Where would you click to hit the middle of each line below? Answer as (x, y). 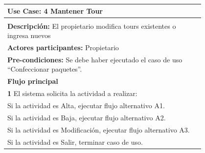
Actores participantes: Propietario (63, 48)
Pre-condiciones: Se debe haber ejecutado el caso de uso (95, 59)
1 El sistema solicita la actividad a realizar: (72, 93)
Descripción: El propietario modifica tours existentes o (92, 26)
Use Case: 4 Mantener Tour (55, 10)
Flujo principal (33, 81)
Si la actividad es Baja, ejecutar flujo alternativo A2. (87, 117)
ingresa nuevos (29, 35)
